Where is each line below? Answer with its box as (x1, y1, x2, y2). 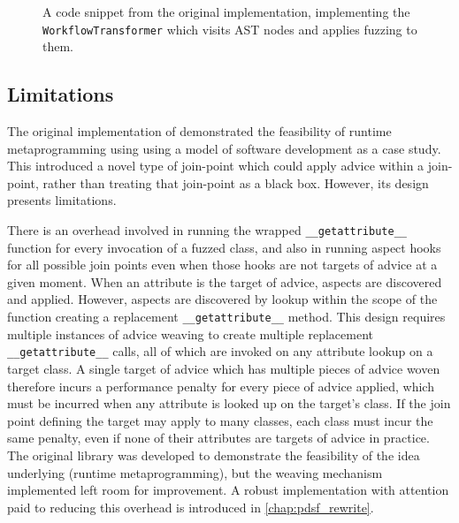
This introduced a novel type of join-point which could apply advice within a (7, 156, 425, 175)
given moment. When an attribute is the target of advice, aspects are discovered (7, 272, 442, 291)
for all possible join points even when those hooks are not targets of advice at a (7, 255, 438, 274)
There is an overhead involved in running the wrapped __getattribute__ (7, 221, 407, 239)
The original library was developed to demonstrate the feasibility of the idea (7, 445, 420, 464)
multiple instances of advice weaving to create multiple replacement (7, 324, 373, 343)
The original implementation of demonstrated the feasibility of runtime (7, 122, 392, 140)
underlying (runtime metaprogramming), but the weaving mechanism (7, 463, 383, 481)
